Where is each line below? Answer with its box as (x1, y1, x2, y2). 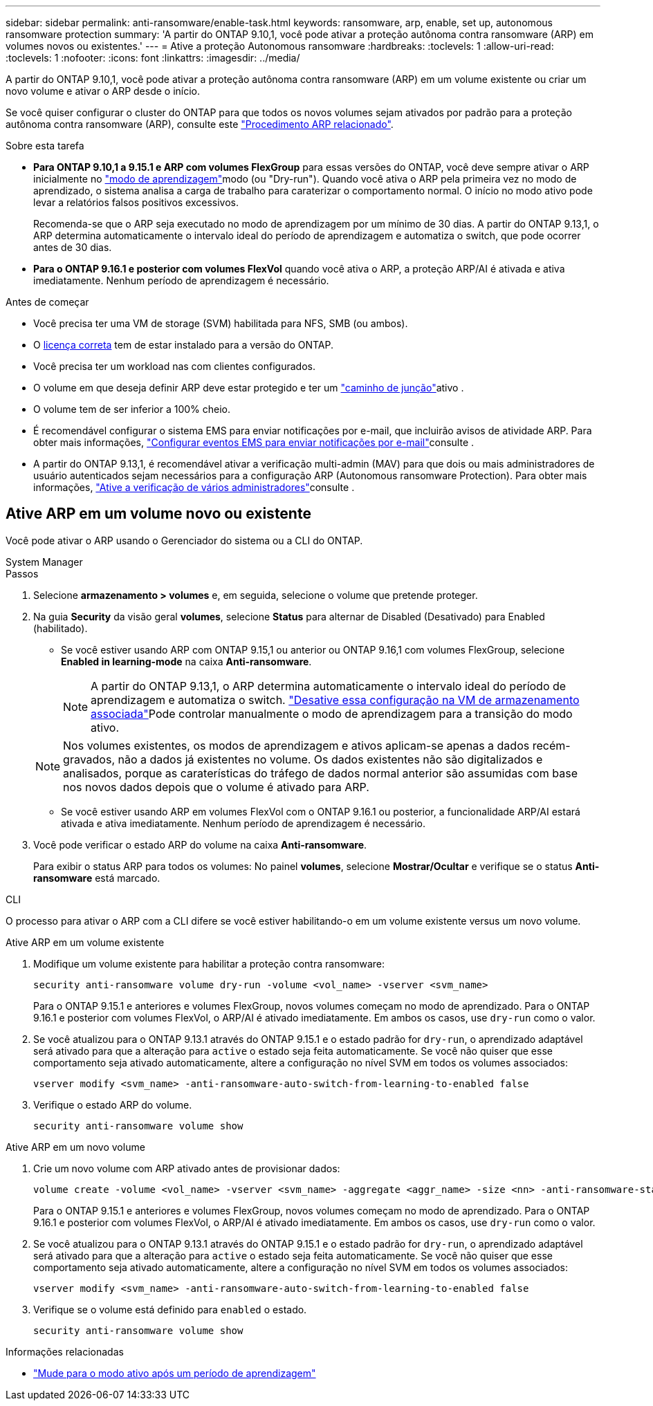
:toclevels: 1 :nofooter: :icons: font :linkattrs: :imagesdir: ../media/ (6, 52, 300, 64)
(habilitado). (33, 622, 88, 634)
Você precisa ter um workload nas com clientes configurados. (33, 360, 315, 372)
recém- (532, 738, 571, 752)
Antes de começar (6, 296, 89, 308)
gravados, (63, 752, 115, 766)
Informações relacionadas (6, 1345, 124, 1358)
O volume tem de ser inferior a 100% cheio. (33, 403, 230, 415)
